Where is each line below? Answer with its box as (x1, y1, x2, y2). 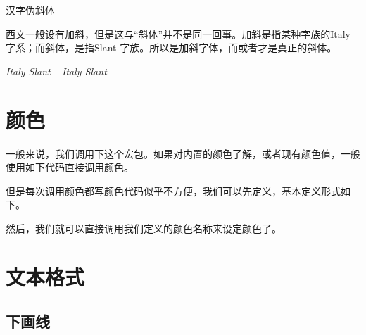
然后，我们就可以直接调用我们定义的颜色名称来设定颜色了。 (6, 220, 282, 235)
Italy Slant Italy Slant (6, 63, 107, 78)
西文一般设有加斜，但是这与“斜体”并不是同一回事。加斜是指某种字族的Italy (6, 26, 351, 41)
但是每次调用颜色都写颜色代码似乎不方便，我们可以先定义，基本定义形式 (6, 183, 341, 198)
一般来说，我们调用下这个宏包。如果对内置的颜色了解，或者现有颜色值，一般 (6, 146, 360, 160)
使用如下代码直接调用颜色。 (6, 160, 134, 175)
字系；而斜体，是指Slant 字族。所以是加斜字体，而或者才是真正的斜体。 (6, 40, 337, 55)
